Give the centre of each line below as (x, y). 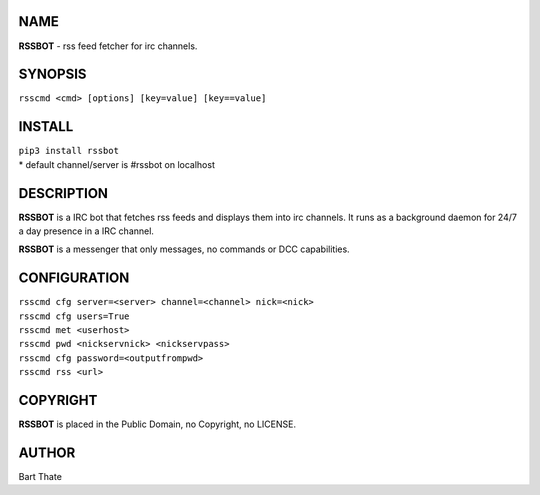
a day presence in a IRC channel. (86, 231)
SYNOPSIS (52, 74)
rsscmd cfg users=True (74, 316)
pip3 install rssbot (69, 151)
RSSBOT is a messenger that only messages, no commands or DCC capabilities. (184, 249)
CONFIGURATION (74, 278)
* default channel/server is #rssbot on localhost (116, 164)
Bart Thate (40, 477)
